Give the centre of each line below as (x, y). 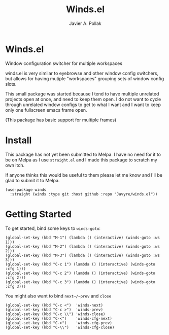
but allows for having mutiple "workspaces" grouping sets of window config (85, 78)
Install (19, 140)
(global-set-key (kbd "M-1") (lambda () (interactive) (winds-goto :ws (82, 238)
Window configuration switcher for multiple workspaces (64, 63)
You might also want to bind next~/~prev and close (58, 296)
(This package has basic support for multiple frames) (61, 120)
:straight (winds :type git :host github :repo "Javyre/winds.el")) (84, 194)
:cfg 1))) (16, 269)
